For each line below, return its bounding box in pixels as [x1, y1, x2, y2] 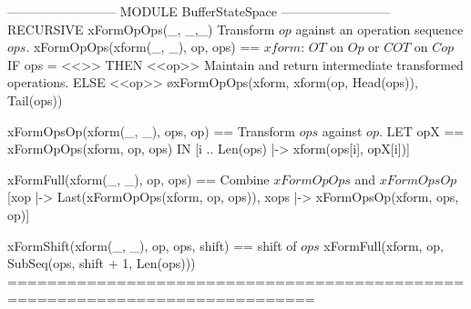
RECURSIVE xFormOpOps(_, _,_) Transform [7, 19, 275, 38]
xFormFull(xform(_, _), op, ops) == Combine [7, 169, 270, 188]
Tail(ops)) [7, 90, 63, 109]
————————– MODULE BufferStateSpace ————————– [7, 2, 390, 20]
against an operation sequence [295, 19, 464, 38]
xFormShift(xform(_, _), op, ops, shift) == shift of [7, 235, 297, 254]
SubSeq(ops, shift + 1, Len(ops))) [7, 254, 196, 273]
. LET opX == [378, 121, 465, 140]
